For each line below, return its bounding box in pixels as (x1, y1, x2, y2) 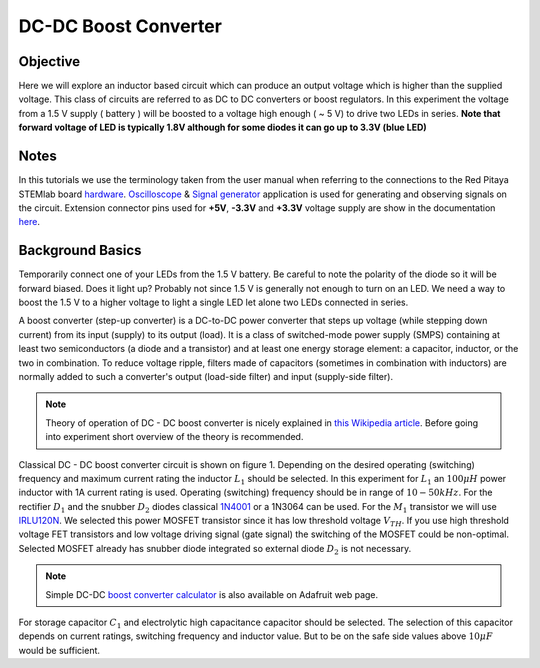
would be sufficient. (18, 644, 100, 656)
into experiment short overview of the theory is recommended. (45, 431, 304, 443)
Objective (18, 53, 81, 70)
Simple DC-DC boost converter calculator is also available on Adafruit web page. (45, 588, 379, 600)
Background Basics (18, 242, 142, 259)
